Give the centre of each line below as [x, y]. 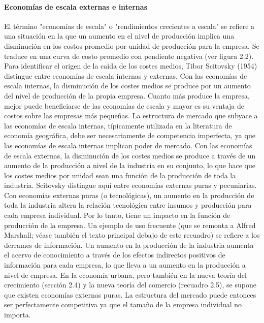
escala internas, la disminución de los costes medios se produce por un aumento [127, 86]
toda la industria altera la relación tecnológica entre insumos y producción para [128, 205]
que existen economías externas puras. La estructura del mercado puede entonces [130, 294]
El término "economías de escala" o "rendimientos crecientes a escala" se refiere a [129, 26]
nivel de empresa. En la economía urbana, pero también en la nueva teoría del [125, 274]
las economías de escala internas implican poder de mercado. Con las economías [128, 145]
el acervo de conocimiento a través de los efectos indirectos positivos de [115, 255]
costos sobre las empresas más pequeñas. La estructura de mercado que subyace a [131, 116]
